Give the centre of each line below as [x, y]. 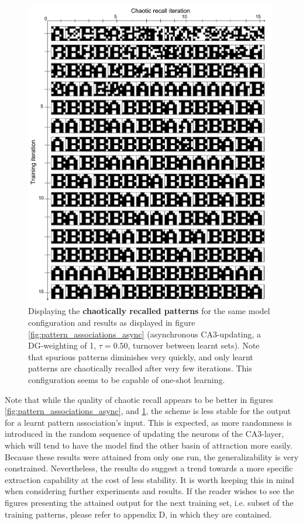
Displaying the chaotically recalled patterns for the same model [149, 311]
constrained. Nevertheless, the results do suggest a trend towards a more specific [149, 468]
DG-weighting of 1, [62, 345]
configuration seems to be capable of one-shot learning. [127, 379]
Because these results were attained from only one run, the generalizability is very [152, 456]
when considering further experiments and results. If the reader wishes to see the [149, 491]
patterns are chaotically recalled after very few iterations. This [140, 368]
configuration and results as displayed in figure [112, 323]
